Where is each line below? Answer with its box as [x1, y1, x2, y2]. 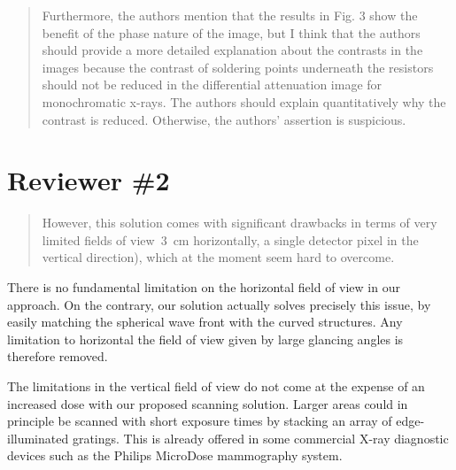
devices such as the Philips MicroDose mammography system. [7, 446, 343, 465]
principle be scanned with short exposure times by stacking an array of [7, 412, 392, 430]
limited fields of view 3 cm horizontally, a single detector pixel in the [42, 230, 419, 249]
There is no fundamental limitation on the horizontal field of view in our [7, 278, 400, 297]
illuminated [7, 428, 69, 447]
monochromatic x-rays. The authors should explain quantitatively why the [42, 92, 446, 111]
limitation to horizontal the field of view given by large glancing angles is [7, 329, 404, 348]
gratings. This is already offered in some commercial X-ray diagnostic [72, 428, 449, 447]
